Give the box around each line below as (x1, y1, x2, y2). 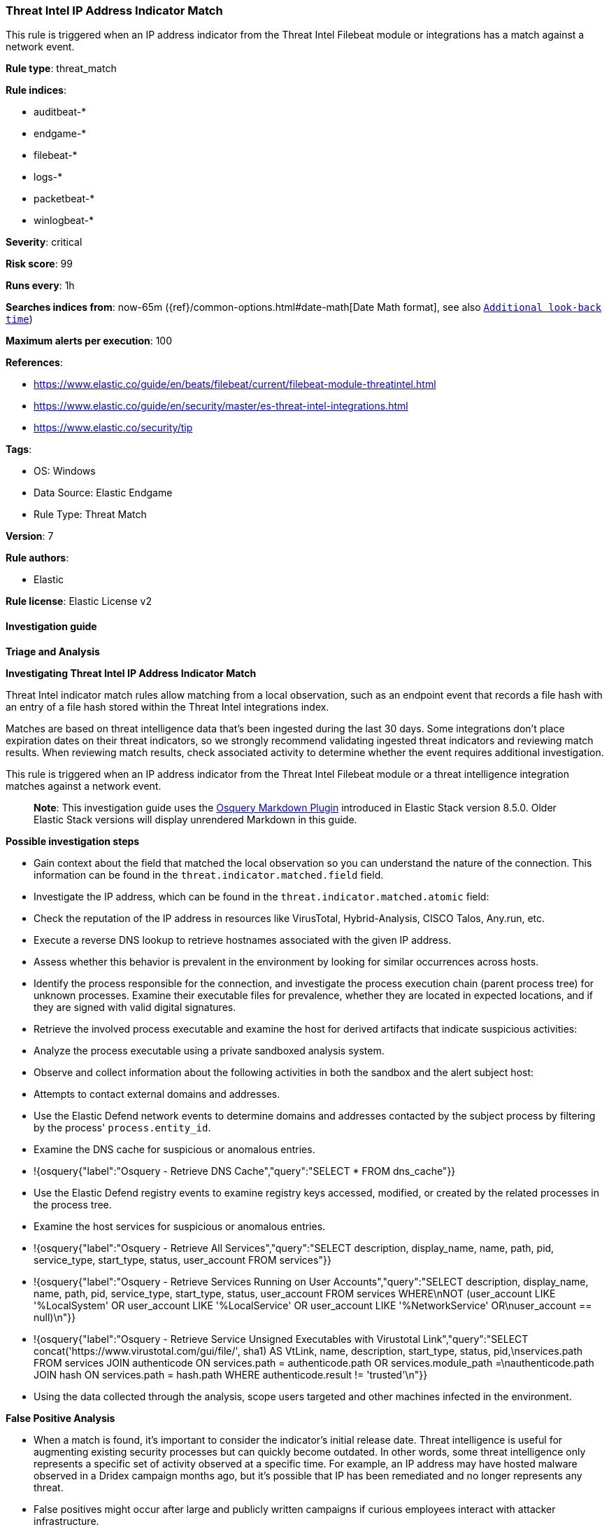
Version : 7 (6, 530, 54, 543)
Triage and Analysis (6, 645, 100, 657)
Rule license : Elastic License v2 (6, 595, 152, 608)
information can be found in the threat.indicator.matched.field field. (34, 868, 384, 881)
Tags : (6, 443, 32, 456)
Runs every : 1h (6, 279, 75, 292)
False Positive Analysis (6, 1411, 115, 1424)
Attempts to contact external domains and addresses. (34, 1087, 280, 1100)
